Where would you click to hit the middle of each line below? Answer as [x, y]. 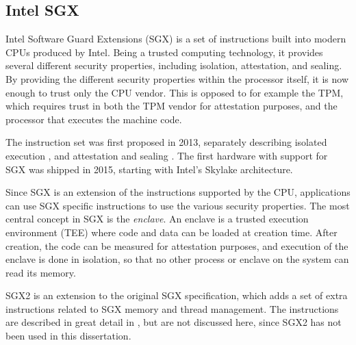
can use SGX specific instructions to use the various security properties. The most [178, 205]
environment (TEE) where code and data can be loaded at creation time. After [171, 232]
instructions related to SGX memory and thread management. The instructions [172, 308]
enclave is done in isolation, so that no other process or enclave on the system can [177, 259]
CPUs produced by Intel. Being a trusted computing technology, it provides [164, 52]
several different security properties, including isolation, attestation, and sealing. [174, 65]
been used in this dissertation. [68, 336]
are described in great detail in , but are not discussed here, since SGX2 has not [174, 322]
